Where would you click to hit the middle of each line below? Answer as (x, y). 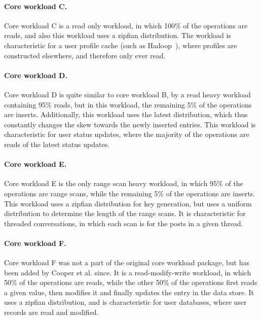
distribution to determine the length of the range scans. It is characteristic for (125, 213)
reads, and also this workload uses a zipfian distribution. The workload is (118, 35)
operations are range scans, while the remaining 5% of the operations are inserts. (129, 193)
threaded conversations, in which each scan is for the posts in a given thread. (124, 223)
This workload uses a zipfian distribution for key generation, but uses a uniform (128, 203)
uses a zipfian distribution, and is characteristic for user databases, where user (125, 302)
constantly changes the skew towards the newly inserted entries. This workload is (130, 124)
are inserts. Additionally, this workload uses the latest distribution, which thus (126, 114)
